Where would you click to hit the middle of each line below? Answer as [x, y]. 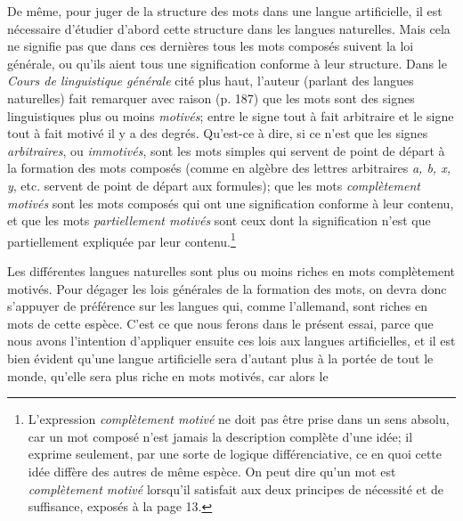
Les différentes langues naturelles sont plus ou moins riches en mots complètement [231, 270]
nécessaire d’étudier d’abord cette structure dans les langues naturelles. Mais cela [229, 28]
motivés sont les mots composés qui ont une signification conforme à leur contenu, [231, 203]
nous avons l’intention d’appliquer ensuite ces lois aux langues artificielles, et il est [231, 341]
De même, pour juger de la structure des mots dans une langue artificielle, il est [225, 11]
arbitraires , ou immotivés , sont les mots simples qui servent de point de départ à [226, 150]
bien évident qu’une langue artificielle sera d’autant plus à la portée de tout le [220, 358]
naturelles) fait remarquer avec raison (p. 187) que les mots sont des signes [211, 98]
